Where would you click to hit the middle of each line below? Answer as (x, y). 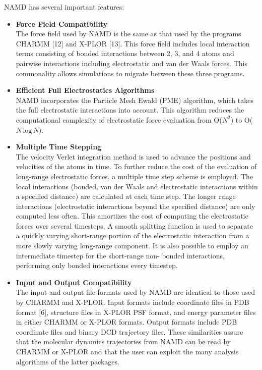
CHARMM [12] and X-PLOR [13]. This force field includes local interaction (133, 43)
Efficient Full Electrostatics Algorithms (85, 90)
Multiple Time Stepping (59, 147)
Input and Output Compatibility (74, 282)
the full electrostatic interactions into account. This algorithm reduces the (130, 110)
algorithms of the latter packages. (68, 361)
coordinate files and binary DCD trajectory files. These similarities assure (129, 331)
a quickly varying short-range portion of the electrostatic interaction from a (133, 235)
